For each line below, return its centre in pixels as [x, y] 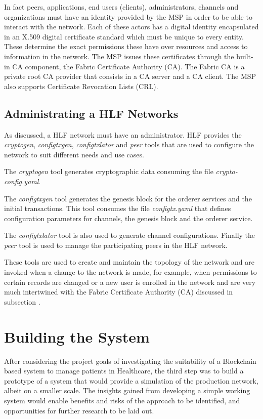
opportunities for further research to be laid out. [79, 410]
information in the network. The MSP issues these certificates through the [119, 56]
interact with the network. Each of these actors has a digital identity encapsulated [131, 27]
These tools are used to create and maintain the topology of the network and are [129, 262]
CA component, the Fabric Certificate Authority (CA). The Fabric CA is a [128, 66]
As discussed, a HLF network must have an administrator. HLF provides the [123, 134]
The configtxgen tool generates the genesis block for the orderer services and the [128, 198]
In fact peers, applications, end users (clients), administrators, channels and [121, 7]
